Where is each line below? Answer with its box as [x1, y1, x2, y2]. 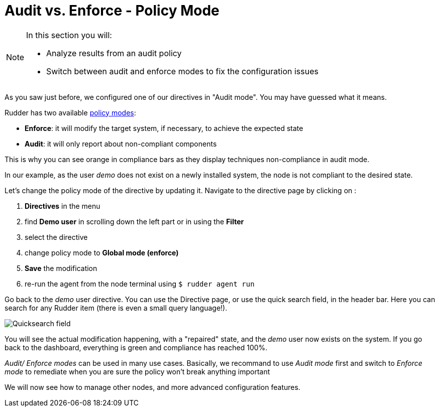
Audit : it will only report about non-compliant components [25, 139, 217, 148]
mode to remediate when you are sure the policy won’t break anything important [5, 367, 270, 376]
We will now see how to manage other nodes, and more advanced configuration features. [5, 382, 300, 391]
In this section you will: [26, 30, 112, 40]
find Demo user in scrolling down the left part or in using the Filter [25, 217, 244, 226]
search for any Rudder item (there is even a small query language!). [5, 303, 228, 312]
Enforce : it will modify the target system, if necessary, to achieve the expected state [25, 123, 303, 132]
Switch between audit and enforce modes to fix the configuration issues [46, 66, 318, 76]
